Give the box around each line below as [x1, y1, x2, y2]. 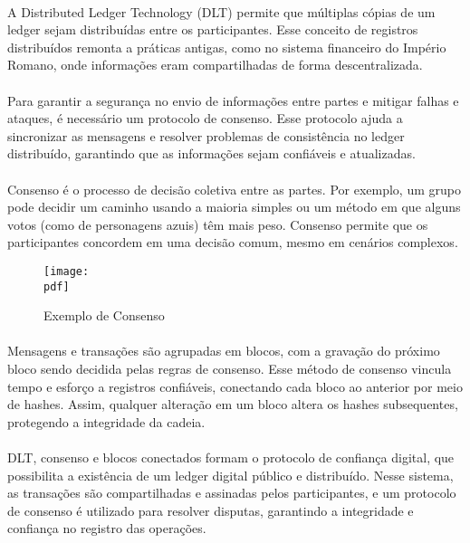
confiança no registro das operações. [7, 519, 206, 538]
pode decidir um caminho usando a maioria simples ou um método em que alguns [7, 197, 461, 216]
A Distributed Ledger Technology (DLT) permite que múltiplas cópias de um [7, 2, 436, 21]
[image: [43, 264, 90, 278]
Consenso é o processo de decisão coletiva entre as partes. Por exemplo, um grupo [7, 179, 461, 198]
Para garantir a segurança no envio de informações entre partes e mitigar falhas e [7, 90, 459, 110]
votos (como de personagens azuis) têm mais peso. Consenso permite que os [7, 214, 428, 233]
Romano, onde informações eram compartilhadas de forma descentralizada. [7, 55, 423, 74]
